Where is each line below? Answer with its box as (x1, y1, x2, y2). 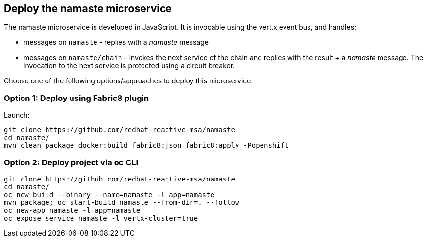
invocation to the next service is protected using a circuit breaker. (24, 61, 235, 70)
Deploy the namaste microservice (4, 2, 172, 15)
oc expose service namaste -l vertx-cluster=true (4, 214, 198, 222)
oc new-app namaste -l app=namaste (4, 206, 141, 214)
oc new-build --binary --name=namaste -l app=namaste (4, 190, 214, 199)
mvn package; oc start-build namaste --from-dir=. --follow (4, 198, 239, 206)
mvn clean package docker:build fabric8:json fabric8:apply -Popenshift (4, 141, 289, 150)
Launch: (4, 111, 30, 120)
